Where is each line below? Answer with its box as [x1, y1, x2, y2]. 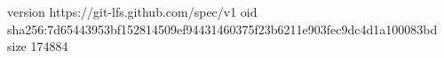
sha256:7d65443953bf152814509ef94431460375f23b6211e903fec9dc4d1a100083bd [7, 19, 438, 38]
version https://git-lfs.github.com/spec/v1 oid [7, 3, 258, 20]
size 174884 [7, 37, 68, 55]
